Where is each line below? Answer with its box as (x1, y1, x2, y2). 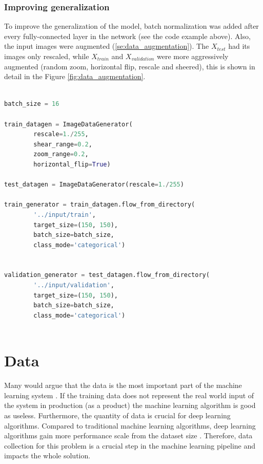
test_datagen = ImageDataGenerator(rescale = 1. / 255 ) (4, 181, 184, 189)
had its (228, 41, 250, 51)
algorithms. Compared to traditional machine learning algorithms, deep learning (4, 420, 256, 431)
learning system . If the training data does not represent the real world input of (4, 389, 254, 400)
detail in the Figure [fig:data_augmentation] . (4, 71, 146, 82)
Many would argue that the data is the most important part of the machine (4, 380, 242, 391)
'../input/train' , (33, 211, 96, 218)
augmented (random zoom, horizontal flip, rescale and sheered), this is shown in (4, 61, 255, 71)
